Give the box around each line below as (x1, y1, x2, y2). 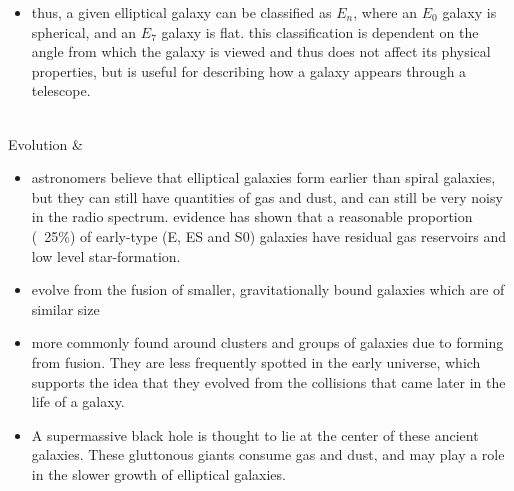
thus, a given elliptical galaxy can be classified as (31, 2, 332, 22)
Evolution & (8, 133, 83, 154)
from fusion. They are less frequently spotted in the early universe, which (31, 351, 481, 372)
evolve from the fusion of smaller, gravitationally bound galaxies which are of (31, 279, 505, 300)
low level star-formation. (31, 245, 181, 266)
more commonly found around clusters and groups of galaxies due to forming (31, 332, 504, 353)
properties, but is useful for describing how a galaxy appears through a (31, 60, 467, 81)
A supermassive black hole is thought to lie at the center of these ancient (31, 424, 479, 445)
